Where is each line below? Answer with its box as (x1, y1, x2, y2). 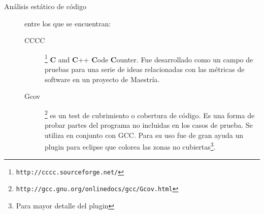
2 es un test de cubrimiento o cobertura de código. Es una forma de (45, 108, 255, 120)
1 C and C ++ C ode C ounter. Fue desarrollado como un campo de (45, 52, 253, 64)
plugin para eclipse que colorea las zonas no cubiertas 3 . (45, 140, 216, 152)
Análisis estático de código (4, 1, 86, 11)
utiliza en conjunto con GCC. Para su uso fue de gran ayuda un (45, 129, 243, 140)
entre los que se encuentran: (24, 18, 111, 28)
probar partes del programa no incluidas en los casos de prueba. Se (45, 120, 253, 130)
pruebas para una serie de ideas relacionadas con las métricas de (45, 64, 245, 75)
